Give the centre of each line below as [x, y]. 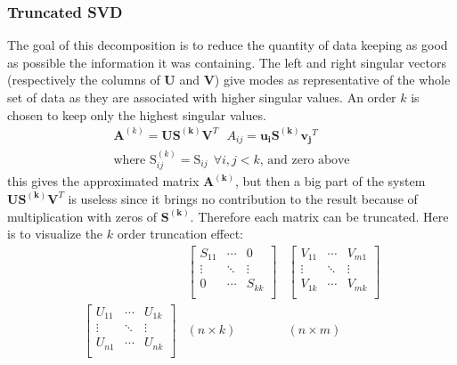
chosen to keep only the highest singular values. [137, 114]
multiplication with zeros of [82, 216]
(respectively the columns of [84, 80]
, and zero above [305, 160]
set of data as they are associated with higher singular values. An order [202, 97]
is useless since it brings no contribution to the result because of [243, 198]
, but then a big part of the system [330, 181]
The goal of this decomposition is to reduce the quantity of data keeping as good [228, 45]
